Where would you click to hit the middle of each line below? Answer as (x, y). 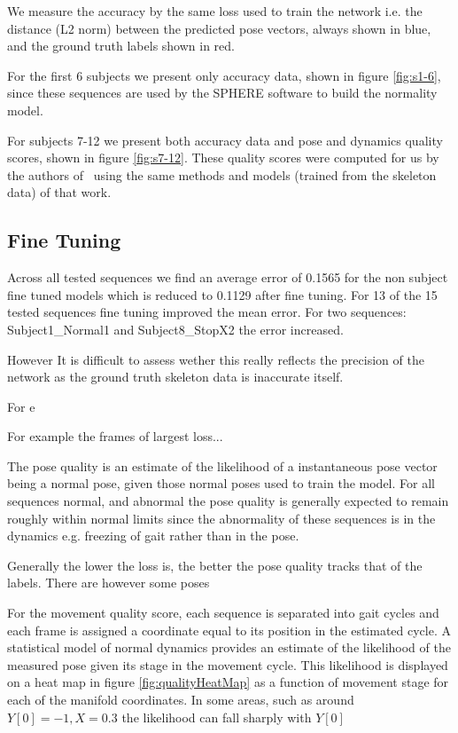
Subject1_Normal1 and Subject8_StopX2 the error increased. (175, 329)
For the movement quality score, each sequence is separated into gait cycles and (223, 613)
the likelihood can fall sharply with (217, 717)
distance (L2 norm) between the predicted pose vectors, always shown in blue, (219, 28)
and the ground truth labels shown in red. (121, 46)
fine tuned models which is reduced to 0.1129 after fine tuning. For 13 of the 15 (222, 294)
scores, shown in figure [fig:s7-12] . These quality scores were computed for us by (223, 158)
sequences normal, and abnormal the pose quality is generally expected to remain (228, 501)
